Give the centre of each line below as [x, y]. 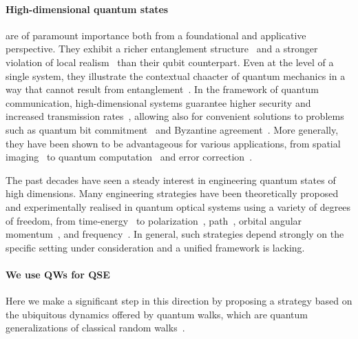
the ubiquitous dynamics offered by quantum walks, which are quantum [157, 314]
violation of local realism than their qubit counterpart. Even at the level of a [170, 62]
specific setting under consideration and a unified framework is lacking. [155, 247]
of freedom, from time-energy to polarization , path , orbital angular [154, 220]
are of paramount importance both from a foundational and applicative [156, 35]
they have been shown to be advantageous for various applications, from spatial [173, 143]
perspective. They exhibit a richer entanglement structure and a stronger [162, 49]
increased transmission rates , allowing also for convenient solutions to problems [175, 116]
